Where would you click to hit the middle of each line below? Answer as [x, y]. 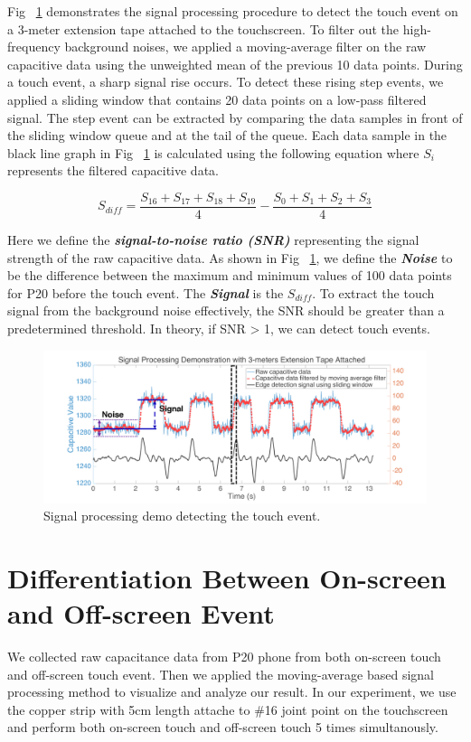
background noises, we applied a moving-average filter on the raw [245, 47]
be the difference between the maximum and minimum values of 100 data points [230, 275]
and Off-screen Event [141, 613]
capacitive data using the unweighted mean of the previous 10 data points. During [235, 64]
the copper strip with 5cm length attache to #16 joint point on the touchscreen [228, 709]
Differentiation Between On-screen [227, 577]
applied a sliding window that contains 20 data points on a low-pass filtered [217, 99]
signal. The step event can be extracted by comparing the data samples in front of [235, 117]
